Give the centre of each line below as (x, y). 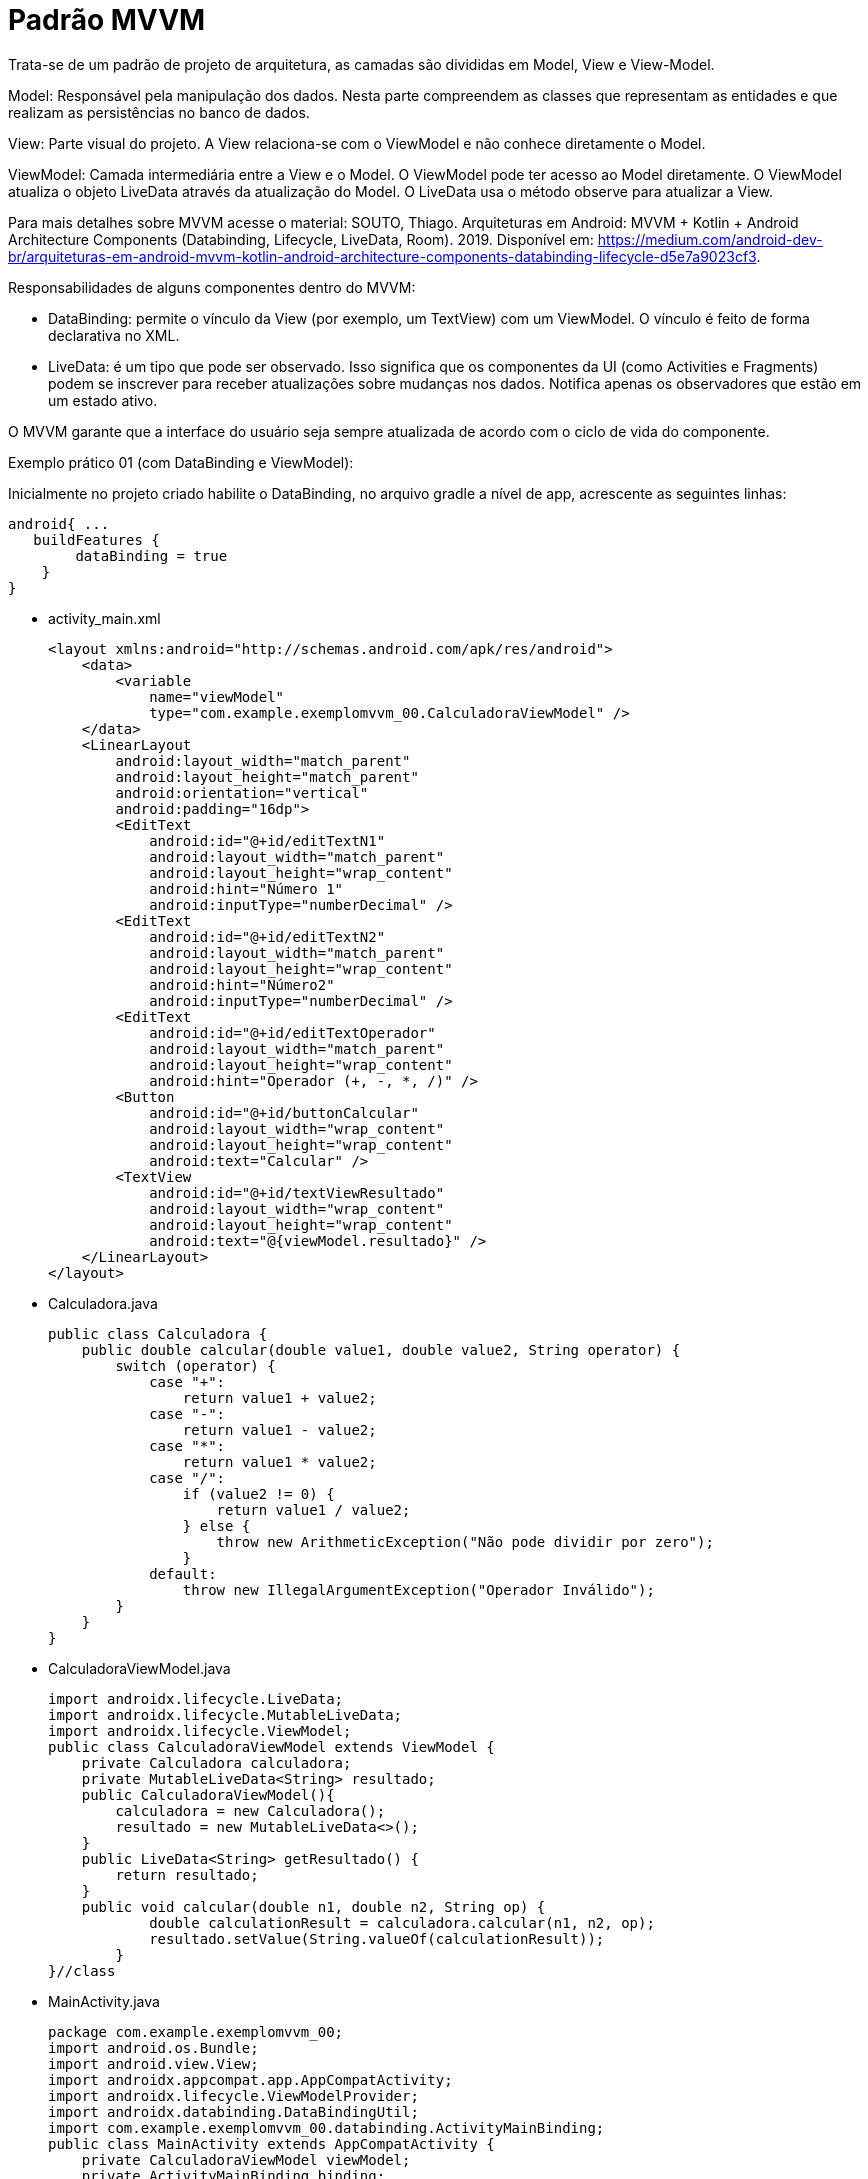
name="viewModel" (217, 696)
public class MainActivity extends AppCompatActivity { (271, 2143)
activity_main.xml (104, 618)
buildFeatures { (96, 539)
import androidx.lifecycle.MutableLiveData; (225, 1714)
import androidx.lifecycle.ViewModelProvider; (233, 2095)
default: (183, 1573)
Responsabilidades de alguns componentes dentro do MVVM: (212, 287)
